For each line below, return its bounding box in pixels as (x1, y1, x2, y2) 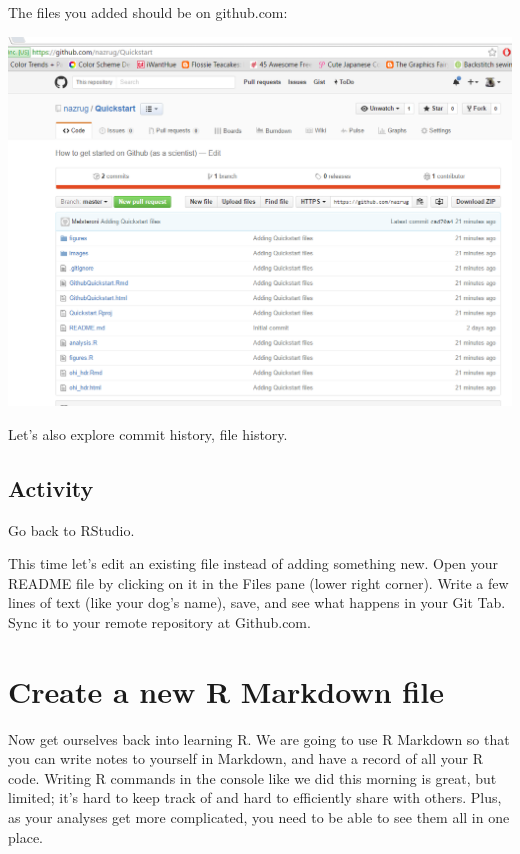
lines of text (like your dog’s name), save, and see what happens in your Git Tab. (8, 592, 506, 613)
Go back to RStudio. (8, 519, 135, 540)
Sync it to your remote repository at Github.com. (8, 611, 311, 632)
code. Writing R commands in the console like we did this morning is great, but (8, 767, 497, 788)
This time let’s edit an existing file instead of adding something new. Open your (8, 553, 499, 574)
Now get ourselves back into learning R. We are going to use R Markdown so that (8, 728, 510, 749)
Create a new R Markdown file (8, 670, 444, 711)
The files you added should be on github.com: (8, 2, 288, 22)
